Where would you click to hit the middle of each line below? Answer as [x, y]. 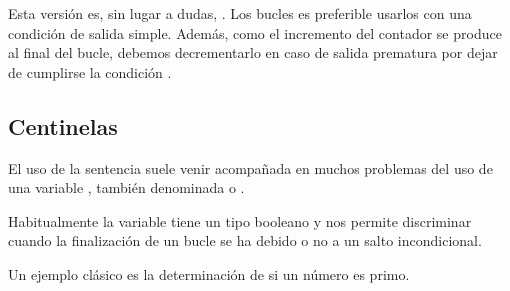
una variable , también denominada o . [126, 187]
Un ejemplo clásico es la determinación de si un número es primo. [209, 273]
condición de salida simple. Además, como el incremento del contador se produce [255, 32]
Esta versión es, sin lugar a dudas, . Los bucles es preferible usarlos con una [240, 13]
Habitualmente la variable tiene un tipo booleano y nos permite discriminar [240, 220]
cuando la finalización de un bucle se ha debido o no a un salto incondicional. [245, 240]
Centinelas [63, 125]
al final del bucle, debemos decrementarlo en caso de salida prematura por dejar [253, 52]
